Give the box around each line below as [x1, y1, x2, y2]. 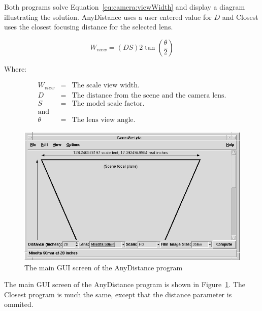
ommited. [4, 299, 34, 309]
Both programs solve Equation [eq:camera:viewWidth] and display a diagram [4, 2, 245, 12]
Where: [4, 63, 26, 74]
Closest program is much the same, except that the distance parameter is [4, 289, 232, 299]
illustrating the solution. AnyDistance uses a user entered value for [4, 11, 212, 22]
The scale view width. [72, 82, 140, 89]
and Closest [222, 11, 258, 22]
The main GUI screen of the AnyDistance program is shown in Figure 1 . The [4, 279, 245, 290]
